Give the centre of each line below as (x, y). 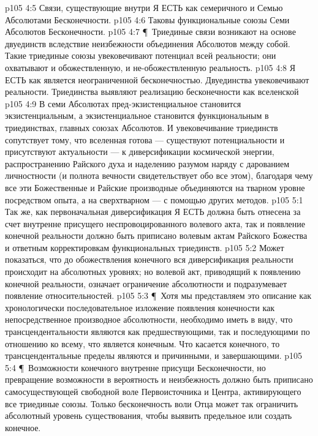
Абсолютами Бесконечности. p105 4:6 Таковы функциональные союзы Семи (147, 19)
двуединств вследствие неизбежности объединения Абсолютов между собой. (148, 43)
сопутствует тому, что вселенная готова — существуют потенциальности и (145, 139)
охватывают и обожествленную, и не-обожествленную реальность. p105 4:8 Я (150, 67)
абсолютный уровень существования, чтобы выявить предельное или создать (149, 415)
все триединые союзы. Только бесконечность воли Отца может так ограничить (152, 403)
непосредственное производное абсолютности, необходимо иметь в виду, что (149, 319)
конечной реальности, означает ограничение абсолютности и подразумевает (146, 283)
